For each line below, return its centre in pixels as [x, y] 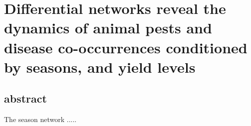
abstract [25, 98]
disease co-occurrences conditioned [126, 47]
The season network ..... [40, 119]
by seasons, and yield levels [100, 66]
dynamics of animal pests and [108, 28]
